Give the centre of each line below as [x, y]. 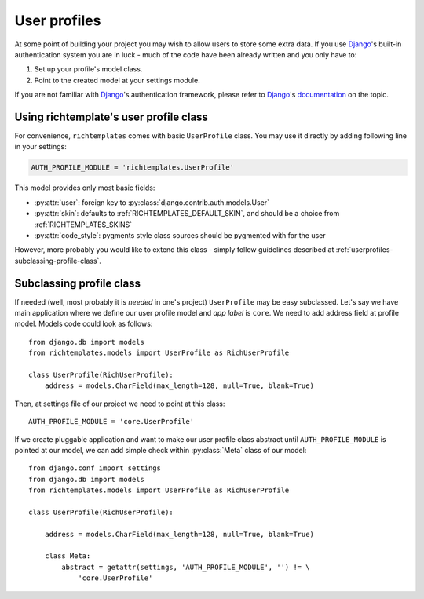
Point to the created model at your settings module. [117, 80]
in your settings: [40, 147]
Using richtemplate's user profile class [111, 117]
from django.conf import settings [95, 468]
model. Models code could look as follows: [84, 324]
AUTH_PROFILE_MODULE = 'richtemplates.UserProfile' [133, 168]
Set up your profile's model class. [88, 69]
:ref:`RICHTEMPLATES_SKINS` [83, 225]
